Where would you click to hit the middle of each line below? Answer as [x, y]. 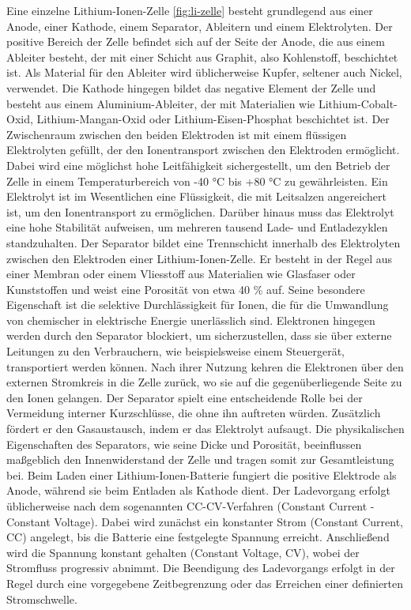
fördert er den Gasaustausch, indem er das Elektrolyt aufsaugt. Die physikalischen [205, 429]
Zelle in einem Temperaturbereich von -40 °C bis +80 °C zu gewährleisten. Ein [197, 181]
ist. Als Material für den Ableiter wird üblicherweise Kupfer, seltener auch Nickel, [204, 72]
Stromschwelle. [42, 599]
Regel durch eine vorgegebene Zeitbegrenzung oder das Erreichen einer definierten [205, 583]
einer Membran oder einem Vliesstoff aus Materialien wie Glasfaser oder [181, 274]
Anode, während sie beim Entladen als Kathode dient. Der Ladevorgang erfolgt [198, 490]
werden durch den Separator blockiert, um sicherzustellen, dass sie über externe [199, 335]
